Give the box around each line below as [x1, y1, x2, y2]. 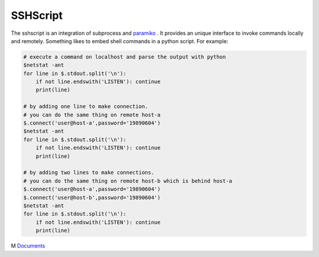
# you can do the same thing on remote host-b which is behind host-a [23, 177, 233, 184]
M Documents [11, 242, 45, 249]
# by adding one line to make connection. [23, 103, 148, 110]
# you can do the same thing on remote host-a [23, 111, 161, 118]
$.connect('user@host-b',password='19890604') [23, 194, 161, 201]
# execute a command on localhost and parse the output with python [23, 53, 226, 60]
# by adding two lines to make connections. [23, 169, 155, 176]
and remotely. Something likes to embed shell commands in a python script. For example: [11, 37, 229, 44]
